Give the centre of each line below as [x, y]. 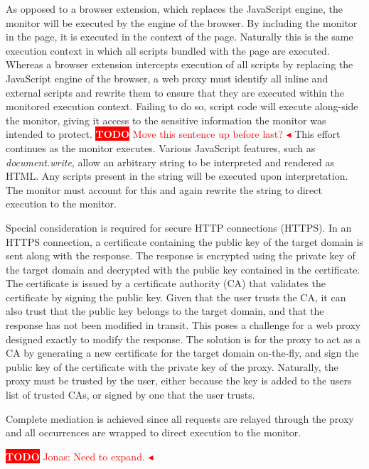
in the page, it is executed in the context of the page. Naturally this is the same [180, 37]
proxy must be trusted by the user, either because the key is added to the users [179, 381]
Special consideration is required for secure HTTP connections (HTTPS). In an [179, 227]
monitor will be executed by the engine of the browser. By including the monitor [182, 22]
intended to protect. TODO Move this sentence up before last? [144, 134]
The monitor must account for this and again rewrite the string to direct [164, 189]
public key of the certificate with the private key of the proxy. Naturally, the [172, 366]
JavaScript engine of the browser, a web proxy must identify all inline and [167, 78]
